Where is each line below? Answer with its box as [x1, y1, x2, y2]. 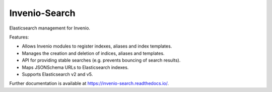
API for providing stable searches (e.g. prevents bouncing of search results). [22, 57, 181, 63]
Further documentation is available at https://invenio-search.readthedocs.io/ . [9, 80, 169, 86]
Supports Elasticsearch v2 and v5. [22, 71, 93, 77]
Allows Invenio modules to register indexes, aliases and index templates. [22, 43, 172, 49]
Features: [9, 34, 29, 40]
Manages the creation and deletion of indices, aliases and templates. [22, 50, 165, 56]
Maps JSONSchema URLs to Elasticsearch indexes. [22, 64, 129, 70]
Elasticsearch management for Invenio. [9, 25, 91, 31]
